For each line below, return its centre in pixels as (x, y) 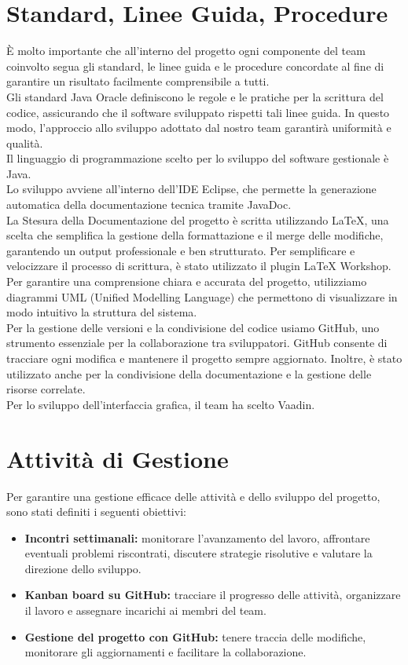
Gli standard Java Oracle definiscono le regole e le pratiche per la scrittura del (195, 96)
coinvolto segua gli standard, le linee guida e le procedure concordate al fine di (195, 66)
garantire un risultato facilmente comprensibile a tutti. (138, 81)
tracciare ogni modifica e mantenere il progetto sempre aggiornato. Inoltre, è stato (204, 358)
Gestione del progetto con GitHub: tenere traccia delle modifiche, (195, 636)
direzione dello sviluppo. (83, 568)
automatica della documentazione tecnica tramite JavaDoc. (149, 205)
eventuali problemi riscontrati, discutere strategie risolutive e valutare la (198, 553)
